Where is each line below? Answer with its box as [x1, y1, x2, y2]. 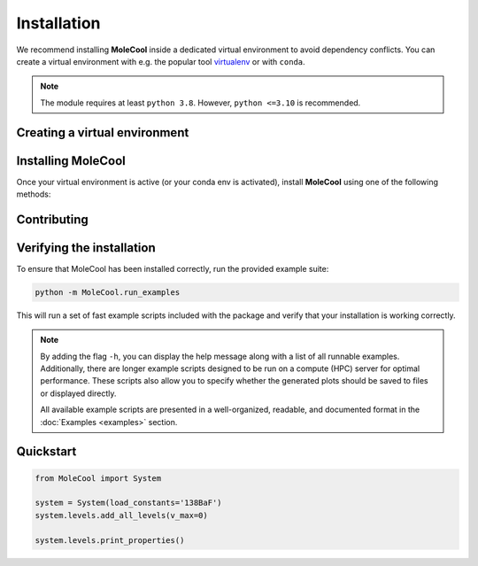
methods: [16, 189, 51, 199]
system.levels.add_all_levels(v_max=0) [35, 510, 208, 520]
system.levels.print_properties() [35, 535, 185, 545]
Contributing [16, 212, 89, 227]
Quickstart [16, 444, 77, 460]
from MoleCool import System [35, 473, 162, 483]
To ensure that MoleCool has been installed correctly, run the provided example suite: [16, 263, 329, 274]
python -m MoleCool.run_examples [35, 287, 181, 297]
